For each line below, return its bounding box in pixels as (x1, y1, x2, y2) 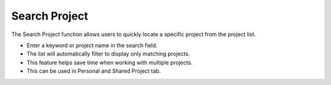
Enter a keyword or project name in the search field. (26, 42, 158, 49)
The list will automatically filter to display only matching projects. (26, 50, 190, 57)
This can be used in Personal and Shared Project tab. (26, 67, 161, 75)
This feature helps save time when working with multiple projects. (26, 59, 193, 66)
